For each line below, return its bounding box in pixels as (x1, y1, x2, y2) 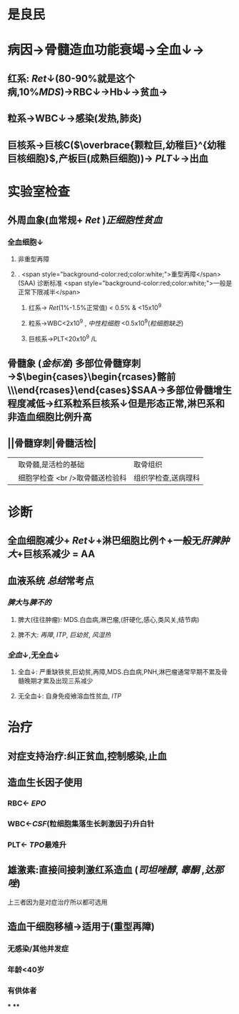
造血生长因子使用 (7, 776, 83, 789)
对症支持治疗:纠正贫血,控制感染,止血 (7, 750, 168, 762)
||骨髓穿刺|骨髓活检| (7, 437, 97, 450)
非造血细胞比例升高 (7, 411, 92, 423)
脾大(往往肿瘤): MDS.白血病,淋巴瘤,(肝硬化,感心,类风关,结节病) (17, 615, 200, 623)
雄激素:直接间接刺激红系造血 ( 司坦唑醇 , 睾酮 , (7, 864, 205, 876)
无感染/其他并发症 (7, 944, 69, 954)
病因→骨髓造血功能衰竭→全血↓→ (7, 42, 205, 58)
